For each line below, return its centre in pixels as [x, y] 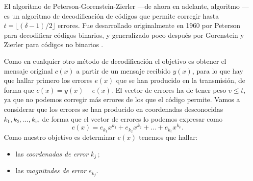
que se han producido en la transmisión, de [180, 80]
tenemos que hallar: [168, 137]
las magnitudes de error [51, 170]
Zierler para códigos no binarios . [54, 44]
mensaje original [28, 70]
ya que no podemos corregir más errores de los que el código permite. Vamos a [122, 99]
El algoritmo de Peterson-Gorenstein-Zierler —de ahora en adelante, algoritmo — [126, 6]
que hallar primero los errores [48, 80]
